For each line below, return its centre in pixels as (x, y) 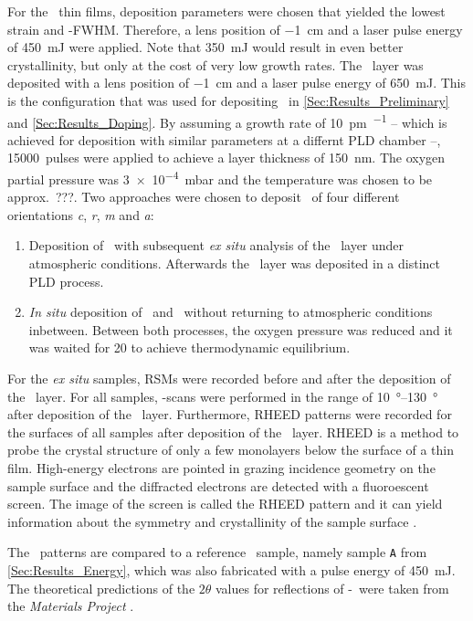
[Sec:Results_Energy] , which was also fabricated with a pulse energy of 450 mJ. (231, 570)
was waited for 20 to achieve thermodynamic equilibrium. (189, 347)
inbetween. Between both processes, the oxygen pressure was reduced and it (241, 329)
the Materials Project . (71, 606)
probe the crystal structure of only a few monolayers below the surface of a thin (231, 450)
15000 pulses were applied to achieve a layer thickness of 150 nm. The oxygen (226, 158)
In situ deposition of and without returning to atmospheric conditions (231, 312)
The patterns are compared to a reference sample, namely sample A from (217, 552)
